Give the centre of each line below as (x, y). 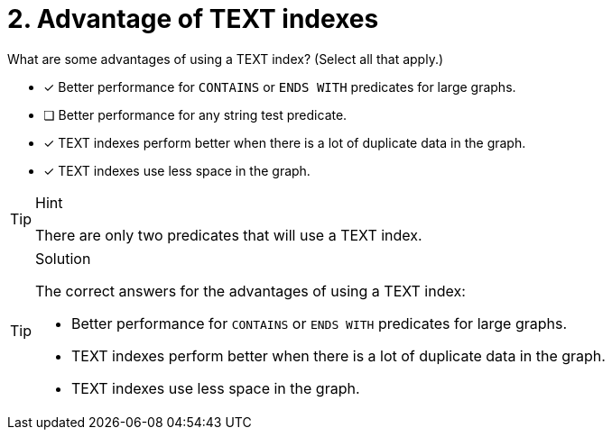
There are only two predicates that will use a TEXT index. (229, 235)
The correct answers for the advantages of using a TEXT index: (250, 291)
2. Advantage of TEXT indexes (193, 19)
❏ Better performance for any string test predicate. (195, 114)
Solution (63, 258)
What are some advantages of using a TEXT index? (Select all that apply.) (226, 59)
